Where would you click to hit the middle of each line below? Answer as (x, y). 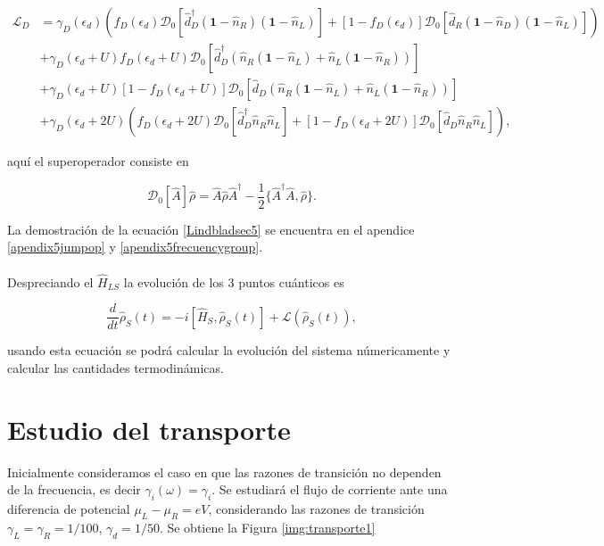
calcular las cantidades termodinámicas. (116, 368)
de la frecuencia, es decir (74, 489)
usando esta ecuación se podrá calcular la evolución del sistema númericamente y (229, 350)
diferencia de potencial (69, 509)
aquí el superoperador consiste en (98, 161)
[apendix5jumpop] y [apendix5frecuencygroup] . (135, 247)
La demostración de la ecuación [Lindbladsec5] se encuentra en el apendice (211, 229)
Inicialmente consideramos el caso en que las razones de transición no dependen (224, 472)
